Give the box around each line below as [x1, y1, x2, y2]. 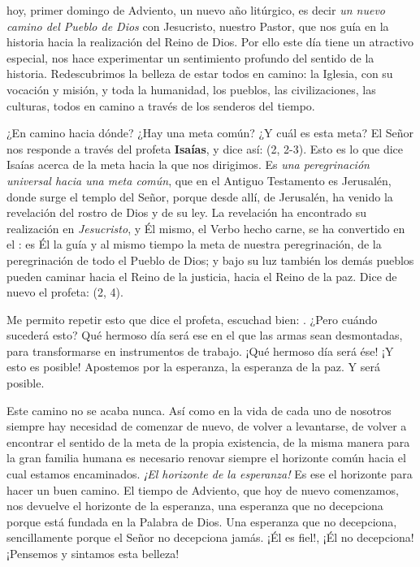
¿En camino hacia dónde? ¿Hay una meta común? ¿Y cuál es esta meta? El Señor [6, 124, 414, 141]
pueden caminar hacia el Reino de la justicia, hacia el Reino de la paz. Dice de [6, 267, 397, 284]
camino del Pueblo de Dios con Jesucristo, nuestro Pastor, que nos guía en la [6, 17, 389, 34]
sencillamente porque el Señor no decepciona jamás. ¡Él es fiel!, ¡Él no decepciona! [6, 529, 414, 546]
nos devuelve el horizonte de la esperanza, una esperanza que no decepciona [6, 497, 383, 514]
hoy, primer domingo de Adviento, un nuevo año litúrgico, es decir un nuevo [6, 2, 385, 18]
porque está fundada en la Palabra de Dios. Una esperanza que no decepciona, [6, 513, 397, 530]
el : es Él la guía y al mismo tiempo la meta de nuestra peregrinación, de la [6, 236, 382, 253]
